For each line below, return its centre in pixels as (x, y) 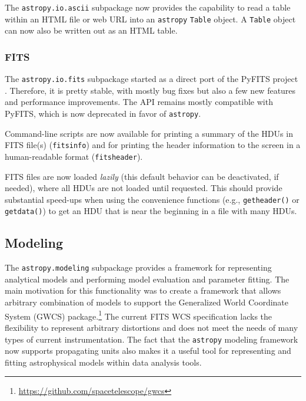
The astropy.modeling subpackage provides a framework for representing (138, 267)
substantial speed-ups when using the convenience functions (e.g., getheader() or (152, 199)
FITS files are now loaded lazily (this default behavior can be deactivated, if (142, 176)
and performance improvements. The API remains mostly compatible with (139, 102)
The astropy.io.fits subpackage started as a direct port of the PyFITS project (152, 79)
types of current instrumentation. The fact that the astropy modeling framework (152, 339)
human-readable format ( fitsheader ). (74, 156)
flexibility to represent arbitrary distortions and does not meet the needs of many (152, 327)
